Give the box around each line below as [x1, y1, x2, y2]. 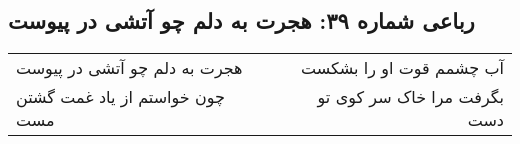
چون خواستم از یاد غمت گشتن [16, 85, 225, 109]
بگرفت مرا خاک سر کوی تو [317, 85, 504, 109]
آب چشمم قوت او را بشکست [300, 56, 504, 80]
